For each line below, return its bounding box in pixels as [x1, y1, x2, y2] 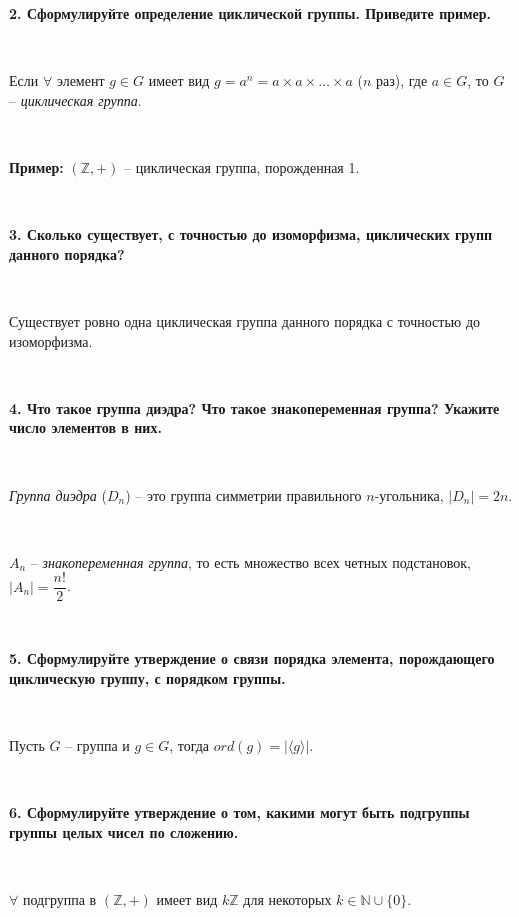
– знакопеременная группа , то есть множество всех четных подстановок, [30, 551, 471, 572]
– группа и [65, 734, 130, 755]
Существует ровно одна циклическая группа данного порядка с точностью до [9, 310, 481, 331]
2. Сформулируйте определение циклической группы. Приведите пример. [9, 3, 492, 23]
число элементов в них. [9, 417, 162, 438]
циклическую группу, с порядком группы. [9, 667, 286, 688]
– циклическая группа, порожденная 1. [124, 156, 360, 177]
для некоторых [243, 888, 332, 909]
